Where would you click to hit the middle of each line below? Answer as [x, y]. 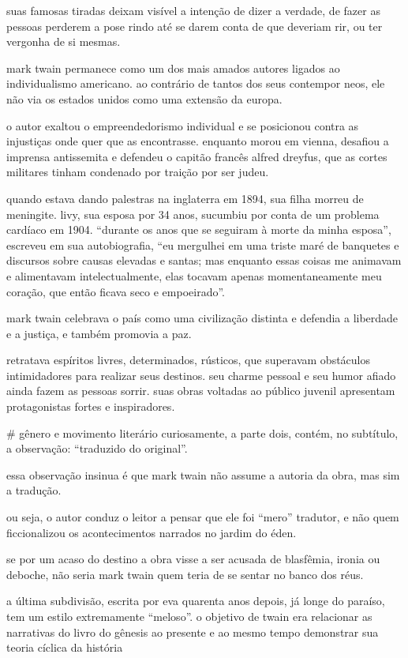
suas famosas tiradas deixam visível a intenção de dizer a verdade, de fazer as [193, 10]
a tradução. [34, 490]
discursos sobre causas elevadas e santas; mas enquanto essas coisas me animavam [204, 260]
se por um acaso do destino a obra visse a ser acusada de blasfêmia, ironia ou [193, 559]
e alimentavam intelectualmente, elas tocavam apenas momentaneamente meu [194, 275]
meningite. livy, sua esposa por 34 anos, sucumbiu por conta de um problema [193, 214]
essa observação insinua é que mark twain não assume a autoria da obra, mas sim [203, 474]
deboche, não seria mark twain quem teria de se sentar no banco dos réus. [185, 574]
